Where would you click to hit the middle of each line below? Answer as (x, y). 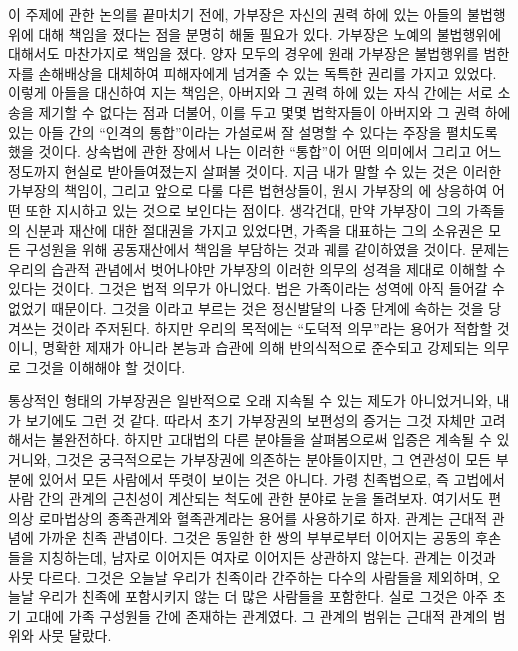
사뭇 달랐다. (75, 635)
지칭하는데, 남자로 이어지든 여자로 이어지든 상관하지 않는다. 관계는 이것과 (267, 557)
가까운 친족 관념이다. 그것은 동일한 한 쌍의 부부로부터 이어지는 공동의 (254, 537)
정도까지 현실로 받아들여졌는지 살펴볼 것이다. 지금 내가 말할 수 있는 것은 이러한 (255, 170)
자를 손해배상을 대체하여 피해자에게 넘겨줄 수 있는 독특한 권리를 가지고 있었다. (252, 72)
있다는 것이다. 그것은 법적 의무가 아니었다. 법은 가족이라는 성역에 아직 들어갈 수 (256, 288)
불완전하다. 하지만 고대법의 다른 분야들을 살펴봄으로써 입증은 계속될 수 (271, 439)
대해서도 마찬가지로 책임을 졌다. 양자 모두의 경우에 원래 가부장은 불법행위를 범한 (259, 53)
